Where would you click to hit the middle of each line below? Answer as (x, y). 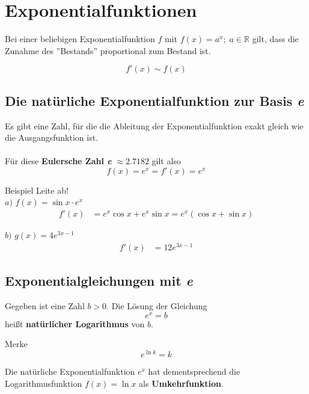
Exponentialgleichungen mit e (99, 281)
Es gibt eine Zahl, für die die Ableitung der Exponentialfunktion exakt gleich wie (154, 125)
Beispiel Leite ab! (37, 190)
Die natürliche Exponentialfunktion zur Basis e (154, 100)
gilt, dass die (275, 39)
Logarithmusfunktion (44, 383)
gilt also (166, 161)
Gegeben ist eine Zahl (45, 306)
